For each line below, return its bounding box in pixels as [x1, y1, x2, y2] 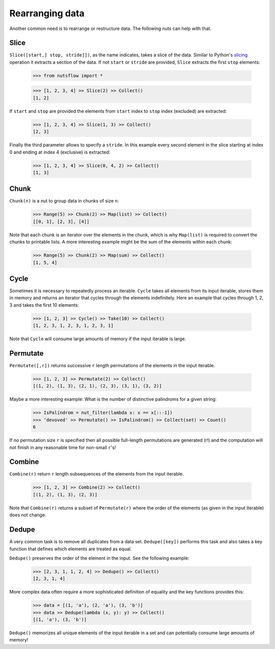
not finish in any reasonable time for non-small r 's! [9, 444, 116, 450]
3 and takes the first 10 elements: [9, 302, 79, 308]
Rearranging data [9, 8, 85, 19]
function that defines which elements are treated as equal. [9, 546, 132, 552]
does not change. [9, 512, 46, 518]
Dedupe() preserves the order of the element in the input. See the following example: [9, 555, 189, 561]
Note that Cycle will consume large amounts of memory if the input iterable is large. [9, 336, 186, 342]
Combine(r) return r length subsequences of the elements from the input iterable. [9, 471, 184, 477]
